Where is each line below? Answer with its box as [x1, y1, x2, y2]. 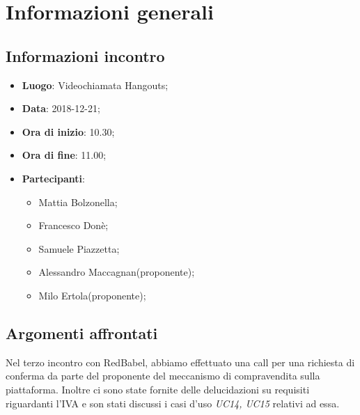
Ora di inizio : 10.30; [22, 124, 115, 139]
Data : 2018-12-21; [22, 101, 100, 116]
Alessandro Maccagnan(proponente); [38, 265, 195, 279]
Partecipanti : [22, 171, 85, 185]
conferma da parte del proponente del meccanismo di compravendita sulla [6, 368, 320, 383]
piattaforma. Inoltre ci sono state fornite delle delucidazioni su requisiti [6, 382, 310, 396]
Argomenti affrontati [6, 322, 158, 343]
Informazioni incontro [6, 45, 165, 66]
